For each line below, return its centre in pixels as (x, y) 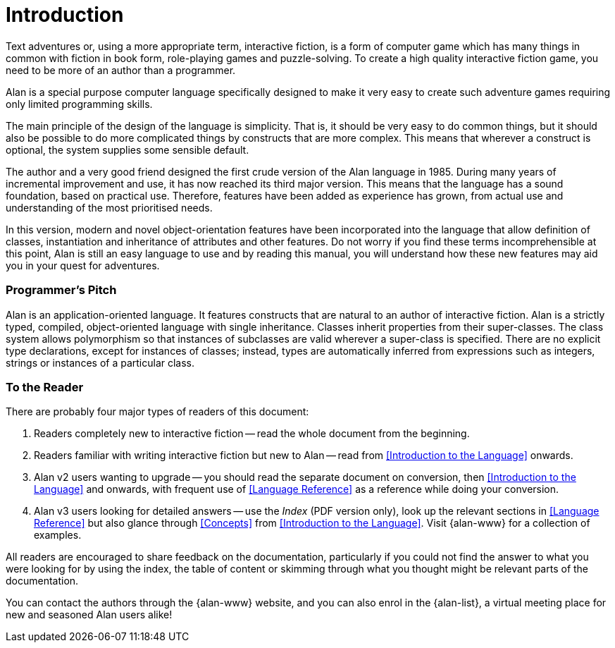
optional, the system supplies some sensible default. (128, 149)
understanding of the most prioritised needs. (109, 207)
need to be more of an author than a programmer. (121, 70)
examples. (58, 535)
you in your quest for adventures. (83, 265)
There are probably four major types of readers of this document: (157, 412)
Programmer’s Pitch (61, 290)
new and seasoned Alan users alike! (89, 615)
